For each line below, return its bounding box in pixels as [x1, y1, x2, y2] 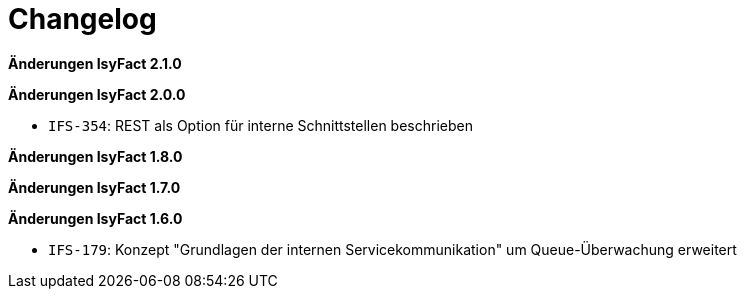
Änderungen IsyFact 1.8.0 [8, 147, 183, 165]
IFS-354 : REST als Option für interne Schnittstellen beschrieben [48, 116, 473, 134]
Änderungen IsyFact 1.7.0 [8, 178, 181, 196]
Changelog [8, 2, 157, 36]
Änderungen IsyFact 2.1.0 [8, 54, 182, 72]
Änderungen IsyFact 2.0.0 [8, 85, 186, 103]
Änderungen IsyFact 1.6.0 [8, 209, 183, 227]
